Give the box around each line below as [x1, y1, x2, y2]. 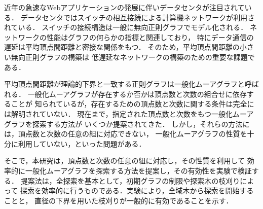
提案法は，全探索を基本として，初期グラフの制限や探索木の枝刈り [20, 175, 240, 186]
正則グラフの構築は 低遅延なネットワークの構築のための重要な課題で [25, 51, 255, 62]
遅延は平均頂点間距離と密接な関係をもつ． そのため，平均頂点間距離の [4, 42, 240, 52]
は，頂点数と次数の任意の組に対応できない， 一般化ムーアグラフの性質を [4, 128, 247, 139]
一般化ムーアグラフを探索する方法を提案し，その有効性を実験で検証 [25, 165, 252, 176]
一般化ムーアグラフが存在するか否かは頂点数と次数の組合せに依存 [27, 88, 247, 99]
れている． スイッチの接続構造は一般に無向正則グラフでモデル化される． [4, 22, 248, 32]
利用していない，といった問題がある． [18, 138, 146, 149]
